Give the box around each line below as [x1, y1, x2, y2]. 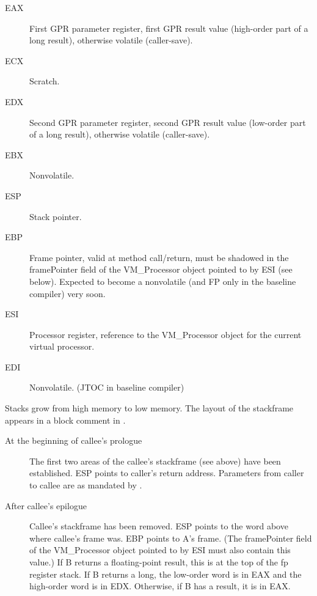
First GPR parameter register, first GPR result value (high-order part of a [29, 21, 308, 34]
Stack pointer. [29, 210, 82, 223]
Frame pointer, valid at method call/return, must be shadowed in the [29, 251, 289, 263]
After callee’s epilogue [5, 499, 87, 512]
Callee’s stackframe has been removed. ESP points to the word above [29, 520, 288, 532]
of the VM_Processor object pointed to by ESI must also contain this [29, 543, 291, 556]
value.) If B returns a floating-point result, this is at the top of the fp [29, 556, 288, 568]
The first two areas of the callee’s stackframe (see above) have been [29, 454, 281, 467]
